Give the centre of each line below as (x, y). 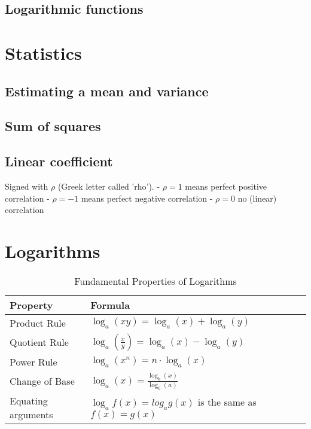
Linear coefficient (59, 161)
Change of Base (42, 381)
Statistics (43, 52)
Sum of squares (53, 126)
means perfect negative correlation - (147, 198)
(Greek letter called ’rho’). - (109, 186)
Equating (29, 400)
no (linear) (257, 198)
